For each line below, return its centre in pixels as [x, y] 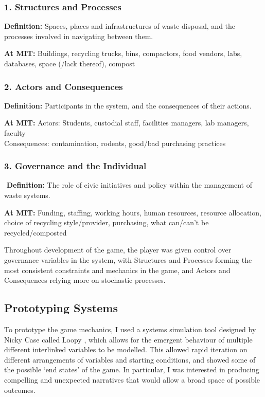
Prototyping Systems [61, 308]
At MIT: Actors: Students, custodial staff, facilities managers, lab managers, [127, 123]
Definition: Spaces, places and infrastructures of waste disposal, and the [120, 26]
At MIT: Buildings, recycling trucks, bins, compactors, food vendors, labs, [123, 53]
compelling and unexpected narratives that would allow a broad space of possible [132, 379]
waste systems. [27, 195]
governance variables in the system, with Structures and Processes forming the [128, 259]
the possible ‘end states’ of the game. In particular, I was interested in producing [132, 369]
